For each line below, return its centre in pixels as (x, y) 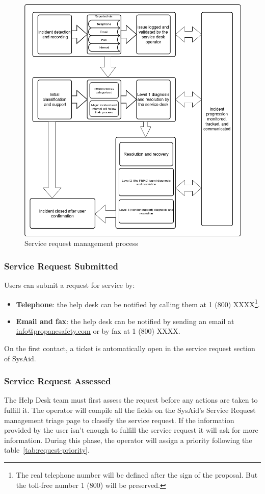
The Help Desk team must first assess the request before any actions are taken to (131, 400)
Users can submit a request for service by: (70, 285)
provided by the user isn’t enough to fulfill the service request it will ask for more (131, 430)
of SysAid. (20, 358)
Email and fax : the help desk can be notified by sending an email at (125, 321)
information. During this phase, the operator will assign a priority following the (128, 440)
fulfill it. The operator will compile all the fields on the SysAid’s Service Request (130, 410)
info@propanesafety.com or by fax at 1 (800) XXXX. (98, 331)
